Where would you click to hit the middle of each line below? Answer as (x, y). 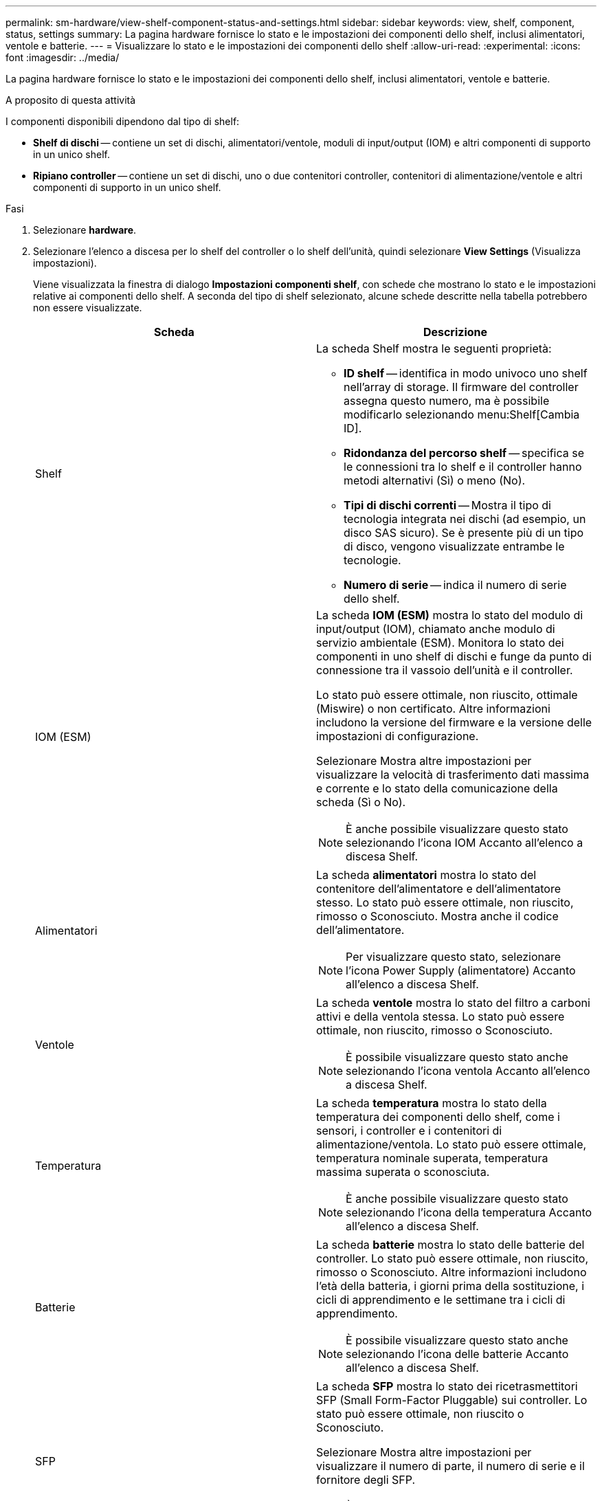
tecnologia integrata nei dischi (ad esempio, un (465, 519)
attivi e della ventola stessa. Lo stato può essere (441, 1016)
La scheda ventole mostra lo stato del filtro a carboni (453, 1003)
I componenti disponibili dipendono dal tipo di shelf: (123, 121)
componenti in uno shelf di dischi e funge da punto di (454, 656)
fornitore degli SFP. (366, 1480)
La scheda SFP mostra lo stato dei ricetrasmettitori (447, 1386)
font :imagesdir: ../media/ (63, 57)
